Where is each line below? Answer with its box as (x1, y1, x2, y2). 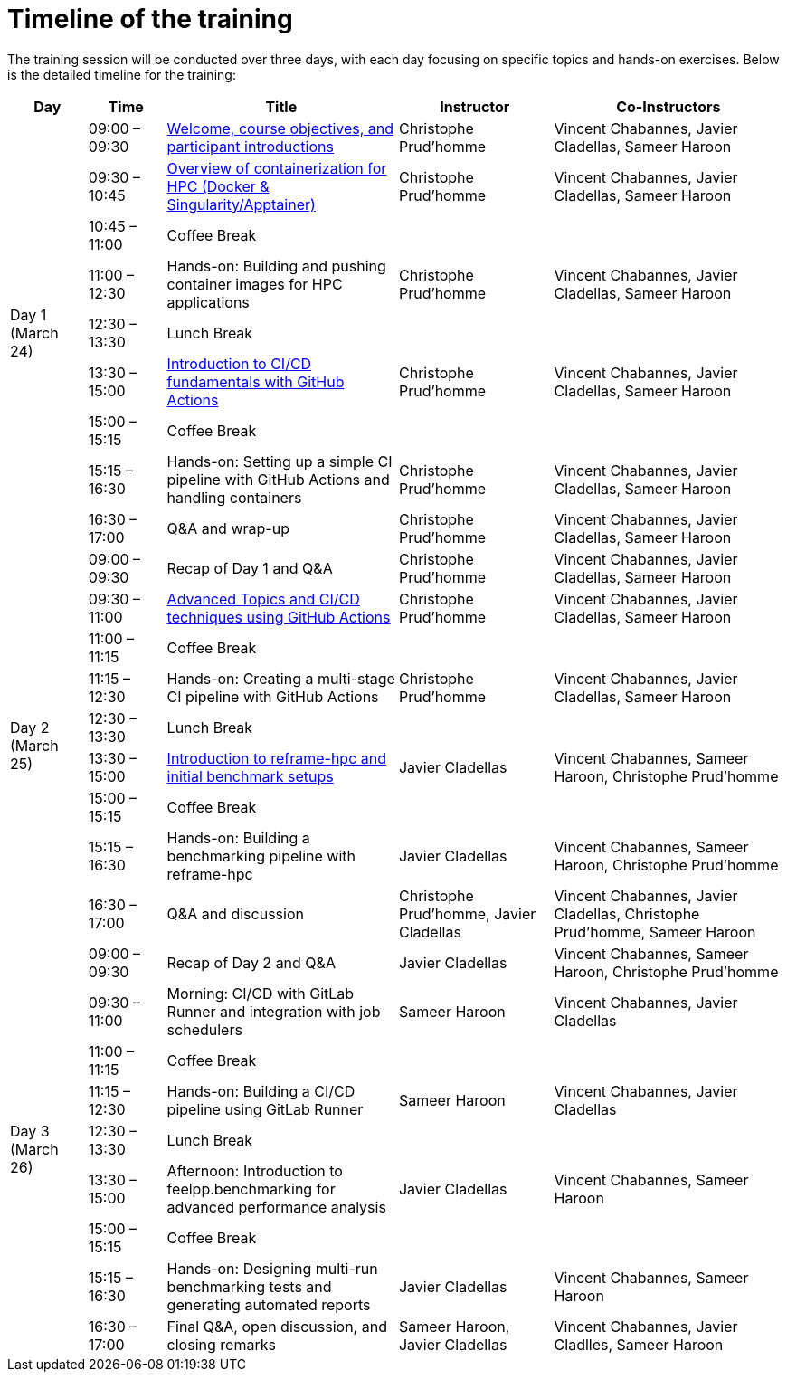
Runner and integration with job (166, 1002, 381, 1021)
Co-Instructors (616, 97, 721, 116)
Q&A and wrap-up (166, 518, 289, 537)
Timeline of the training (7, 4, 293, 34)
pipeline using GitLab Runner (166, 1099, 364, 1118)
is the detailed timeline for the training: (7, 66, 236, 82)
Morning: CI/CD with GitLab (166, 984, 355, 1003)
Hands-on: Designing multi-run (166, 1259, 378, 1278)
